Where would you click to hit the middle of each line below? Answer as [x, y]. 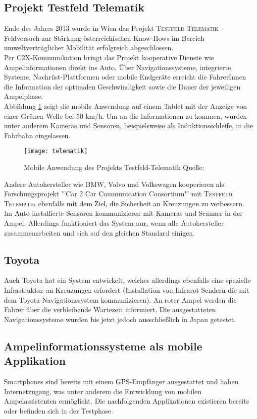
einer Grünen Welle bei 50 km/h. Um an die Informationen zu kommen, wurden [126, 116]
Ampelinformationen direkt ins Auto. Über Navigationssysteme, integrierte [118, 67]
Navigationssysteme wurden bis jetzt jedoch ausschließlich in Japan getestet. [120, 319]
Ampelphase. [24, 96]
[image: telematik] [56, 151]
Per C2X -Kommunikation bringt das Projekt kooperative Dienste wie [109, 57]
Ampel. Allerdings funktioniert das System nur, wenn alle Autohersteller [114, 222]
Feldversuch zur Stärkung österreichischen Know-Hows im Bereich [104, 38]
